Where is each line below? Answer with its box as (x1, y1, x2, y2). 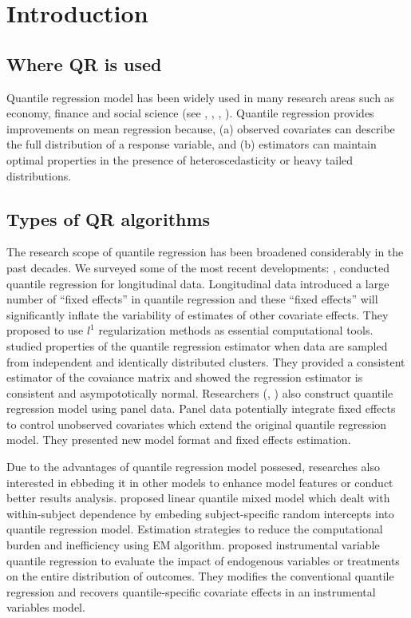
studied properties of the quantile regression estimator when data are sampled (6, 337, 388, 354)
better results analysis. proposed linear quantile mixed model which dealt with (6, 489, 390, 506)
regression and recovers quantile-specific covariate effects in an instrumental (6, 583, 376, 600)
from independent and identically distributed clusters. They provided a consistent (6, 353, 405, 370)
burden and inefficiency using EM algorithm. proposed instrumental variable (6, 537, 380, 553)
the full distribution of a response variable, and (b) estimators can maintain (6, 136, 377, 153)
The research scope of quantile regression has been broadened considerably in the (6, 244, 404, 260)
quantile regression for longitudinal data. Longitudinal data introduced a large (6, 275, 389, 291)
